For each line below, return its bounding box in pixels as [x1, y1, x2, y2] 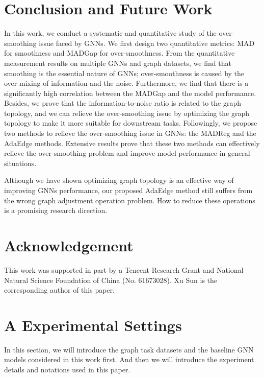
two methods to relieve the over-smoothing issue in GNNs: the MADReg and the [4, 128, 256, 138]
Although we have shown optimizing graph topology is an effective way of [4, 175, 234, 185]
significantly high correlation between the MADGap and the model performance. [4, 87, 256, 98]
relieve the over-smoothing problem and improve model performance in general [4, 148, 250, 158]
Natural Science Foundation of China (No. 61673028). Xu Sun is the [4, 274, 218, 285]
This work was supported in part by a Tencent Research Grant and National [4, 264, 244, 275]
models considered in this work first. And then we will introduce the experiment [4, 354, 254, 365]
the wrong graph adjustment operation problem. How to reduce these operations [4, 195, 255, 205]
